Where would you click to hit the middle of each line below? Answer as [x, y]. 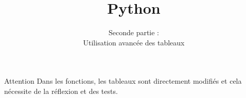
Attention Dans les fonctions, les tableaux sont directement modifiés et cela [123, 81]
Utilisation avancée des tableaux [134, 42]
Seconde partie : [134, 32]
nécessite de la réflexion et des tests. [61, 91]
